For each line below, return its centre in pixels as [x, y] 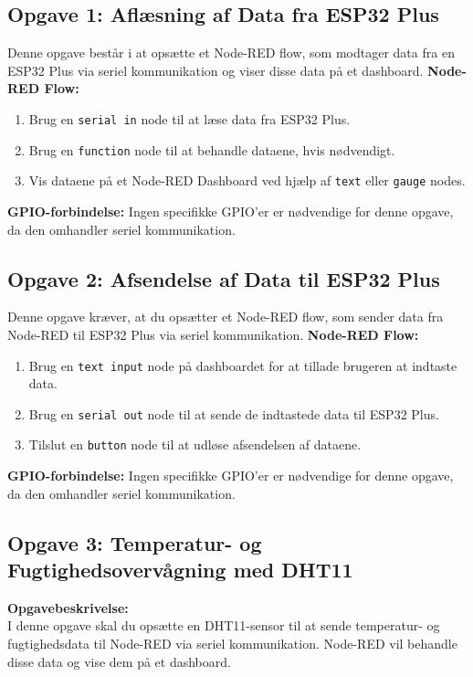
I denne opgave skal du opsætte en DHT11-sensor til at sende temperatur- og [224, 625]
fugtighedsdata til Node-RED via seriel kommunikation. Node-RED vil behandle [232, 644]
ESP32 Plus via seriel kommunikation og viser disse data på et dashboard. [215, 70]
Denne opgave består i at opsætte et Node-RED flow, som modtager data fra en [231, 53]
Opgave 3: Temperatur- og [135, 542]
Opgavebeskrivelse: [68, 607]
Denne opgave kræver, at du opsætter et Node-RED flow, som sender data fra [226, 317]
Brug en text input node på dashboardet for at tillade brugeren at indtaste [243, 365]
